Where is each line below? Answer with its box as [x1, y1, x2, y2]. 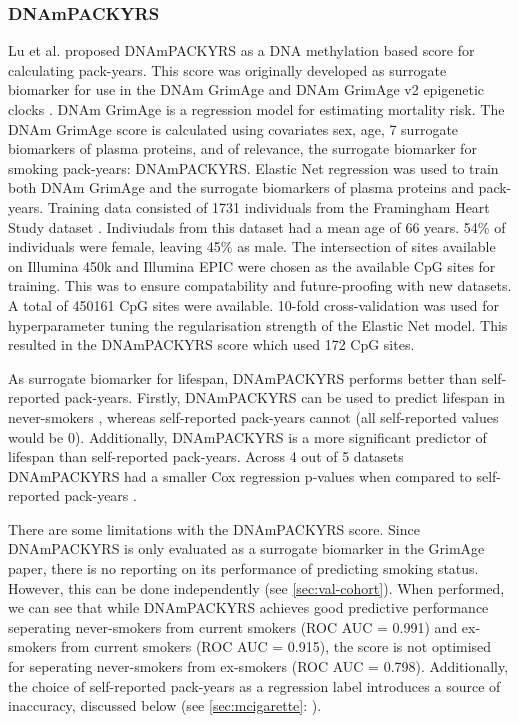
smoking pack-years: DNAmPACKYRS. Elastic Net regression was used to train [8, 157, 499, 178]
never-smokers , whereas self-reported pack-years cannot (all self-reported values [8, 406, 499, 427]
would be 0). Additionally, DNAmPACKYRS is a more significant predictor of [8, 426, 487, 447]
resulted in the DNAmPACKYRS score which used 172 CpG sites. [8, 334, 415, 355]
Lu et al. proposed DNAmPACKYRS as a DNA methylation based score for [8, 40, 475, 61]
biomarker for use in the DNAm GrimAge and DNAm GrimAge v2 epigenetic [8, 79, 485, 100]
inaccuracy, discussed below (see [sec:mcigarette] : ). [8, 695, 322, 716]
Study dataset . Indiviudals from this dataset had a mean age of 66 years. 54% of [8, 216, 506, 237]
